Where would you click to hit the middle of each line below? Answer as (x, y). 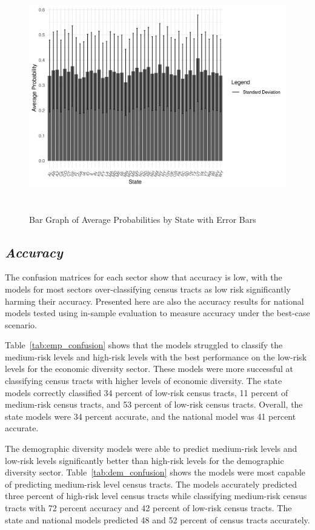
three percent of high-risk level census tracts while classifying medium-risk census (156, 496)
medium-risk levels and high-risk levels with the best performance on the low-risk (156, 356)
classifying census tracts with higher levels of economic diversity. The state (144, 381)
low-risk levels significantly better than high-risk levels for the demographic (144, 460)
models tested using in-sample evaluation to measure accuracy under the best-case (157, 313)
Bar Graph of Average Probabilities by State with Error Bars (143, 219)
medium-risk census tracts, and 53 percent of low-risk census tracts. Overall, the (154, 404)
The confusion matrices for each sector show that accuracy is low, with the (144, 277)
